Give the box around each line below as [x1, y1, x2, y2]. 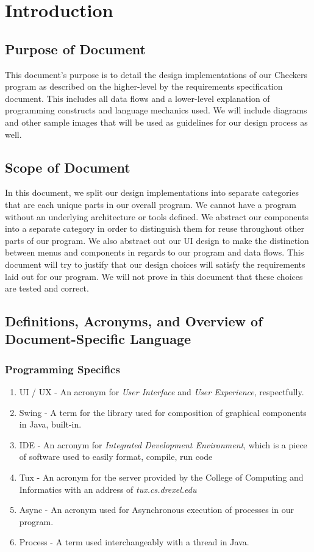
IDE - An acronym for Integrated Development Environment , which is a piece [19, 438, 307, 451]
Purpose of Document [5, 39, 146, 58]
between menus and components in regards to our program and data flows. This [5, 246, 304, 259]
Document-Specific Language [5, 329, 191, 348]
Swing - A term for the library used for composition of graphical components [19, 406, 307, 418]
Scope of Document [5, 157, 130, 176]
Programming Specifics [5, 361, 120, 376]
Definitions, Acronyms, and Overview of [5, 312, 263, 331]
